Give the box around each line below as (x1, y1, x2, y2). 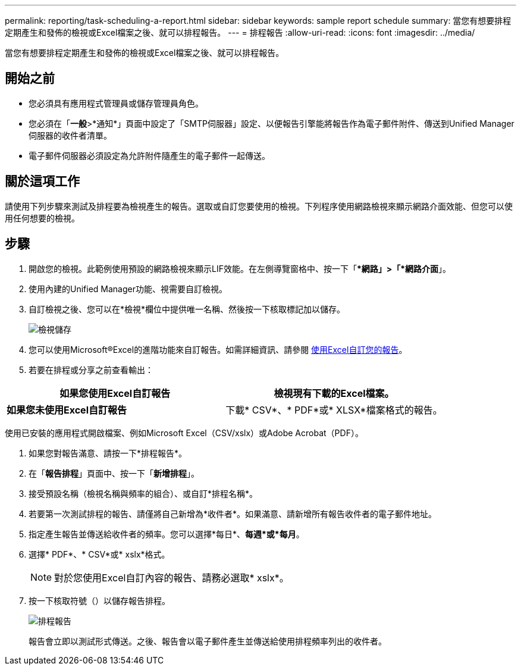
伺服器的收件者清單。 (29, 130, 112, 140)
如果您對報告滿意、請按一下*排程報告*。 (29, 447, 187, 458)
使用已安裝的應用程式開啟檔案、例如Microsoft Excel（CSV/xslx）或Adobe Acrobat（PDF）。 (5, 427, 363, 438)
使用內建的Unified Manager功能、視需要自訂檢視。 (29, 283, 227, 294)
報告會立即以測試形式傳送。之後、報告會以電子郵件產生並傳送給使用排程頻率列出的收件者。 (29, 635, 387, 646)
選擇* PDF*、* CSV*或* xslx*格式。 (29, 549, 170, 559)
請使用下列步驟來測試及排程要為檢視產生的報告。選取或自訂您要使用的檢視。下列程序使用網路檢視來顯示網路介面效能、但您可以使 (5, 201, 513, 211)
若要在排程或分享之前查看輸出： (29, 364, 153, 375)
